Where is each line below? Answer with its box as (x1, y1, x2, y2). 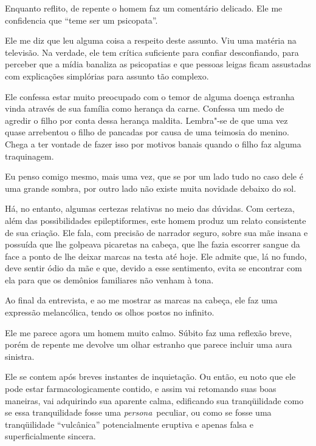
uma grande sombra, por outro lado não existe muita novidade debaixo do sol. (5, 181, 297, 194)
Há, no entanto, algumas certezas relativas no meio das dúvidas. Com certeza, (5, 202, 295, 215)
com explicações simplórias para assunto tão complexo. (5, 69, 209, 82)
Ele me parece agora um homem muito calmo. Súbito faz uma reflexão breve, (5, 326, 292, 339)
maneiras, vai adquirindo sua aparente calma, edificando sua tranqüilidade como (5, 394, 304, 407)
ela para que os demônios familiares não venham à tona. (5, 273, 214, 286)
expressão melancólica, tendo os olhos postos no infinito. (5, 306, 215, 319)
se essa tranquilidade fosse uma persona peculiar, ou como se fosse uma (5, 406, 272, 419)
